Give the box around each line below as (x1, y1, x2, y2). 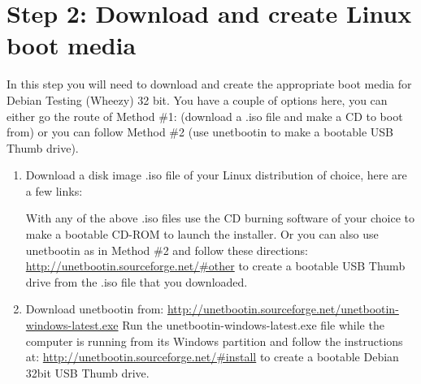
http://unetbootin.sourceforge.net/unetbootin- (167, 300, 399, 317)
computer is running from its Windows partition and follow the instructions (25, 332, 403, 349)
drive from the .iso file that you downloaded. (25, 273, 248, 290)
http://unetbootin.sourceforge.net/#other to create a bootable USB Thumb (25, 257, 406, 274)
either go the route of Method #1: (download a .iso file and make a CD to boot (7, 107, 403, 124)
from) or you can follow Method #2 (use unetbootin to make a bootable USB (7, 123, 393, 140)
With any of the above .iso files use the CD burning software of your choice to (25, 209, 414, 227)
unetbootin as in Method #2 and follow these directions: (25, 241, 308, 258)
